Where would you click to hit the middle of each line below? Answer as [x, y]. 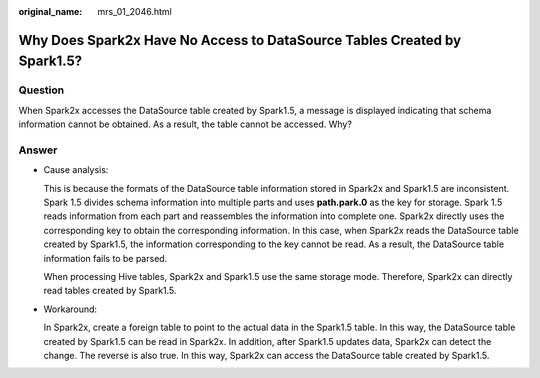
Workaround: [70, 309]
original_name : [50, 11]
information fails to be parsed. [105, 258]
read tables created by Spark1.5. [110, 291]
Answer [38, 150]
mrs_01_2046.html [134, 11]
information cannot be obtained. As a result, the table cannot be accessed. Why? [185, 124]
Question [41, 90]
